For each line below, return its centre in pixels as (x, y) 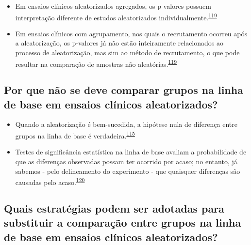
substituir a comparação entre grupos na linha (123, 222)
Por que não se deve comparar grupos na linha (124, 90)
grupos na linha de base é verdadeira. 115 (75, 135)
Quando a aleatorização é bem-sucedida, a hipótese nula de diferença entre (126, 124)
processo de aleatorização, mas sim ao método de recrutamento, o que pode (127, 53)
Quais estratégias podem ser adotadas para (114, 208)
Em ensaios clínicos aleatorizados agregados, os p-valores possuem (113, 6)
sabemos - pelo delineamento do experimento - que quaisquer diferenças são (128, 171)
